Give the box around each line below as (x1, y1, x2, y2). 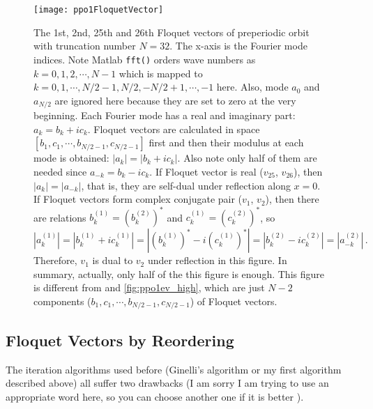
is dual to (92, 253, 133, 268)
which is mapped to (119, 65, 203, 80)
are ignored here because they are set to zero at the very (54, 93, 296, 107)
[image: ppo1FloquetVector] (33, 5, 164, 15)
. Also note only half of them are (177, 151, 317, 165)
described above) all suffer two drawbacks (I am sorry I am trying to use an (6, 376, 329, 390)
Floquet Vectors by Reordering (6, 329, 234, 350)
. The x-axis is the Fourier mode (169, 38, 307, 53)
